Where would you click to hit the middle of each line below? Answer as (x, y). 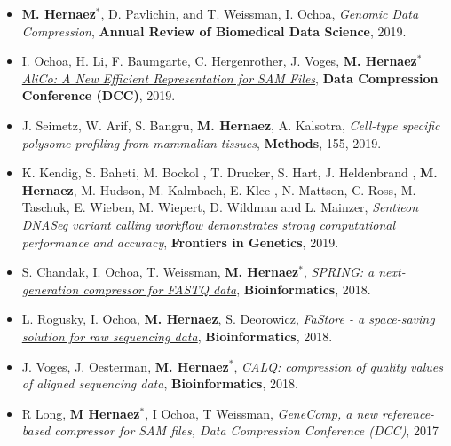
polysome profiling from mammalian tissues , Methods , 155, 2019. (202, 142)
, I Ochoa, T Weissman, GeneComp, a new (261, 413)
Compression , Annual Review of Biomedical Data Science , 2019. (214, 31)
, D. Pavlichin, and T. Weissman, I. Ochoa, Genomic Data (260, 13)
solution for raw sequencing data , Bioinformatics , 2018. (177, 336)
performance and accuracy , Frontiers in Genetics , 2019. (180, 242)
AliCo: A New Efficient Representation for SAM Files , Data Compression (230, 78)
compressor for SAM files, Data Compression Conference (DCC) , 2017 (246, 430)
